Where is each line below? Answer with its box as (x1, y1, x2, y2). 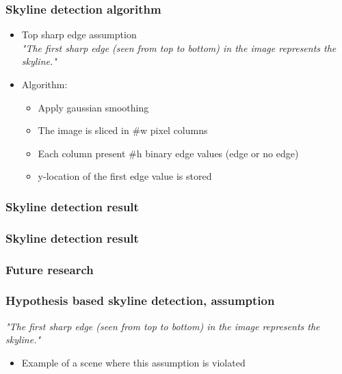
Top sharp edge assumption (21, 27, 137, 42)
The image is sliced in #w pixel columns (38, 123, 208, 137)
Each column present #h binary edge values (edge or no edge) (38, 146, 299, 160)
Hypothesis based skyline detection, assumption (5, 292, 275, 309)
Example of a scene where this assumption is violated (21, 355, 246, 369)
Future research (5, 261, 94, 278)
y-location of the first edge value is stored (38, 169, 212, 183)
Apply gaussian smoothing (38, 100, 149, 114)
